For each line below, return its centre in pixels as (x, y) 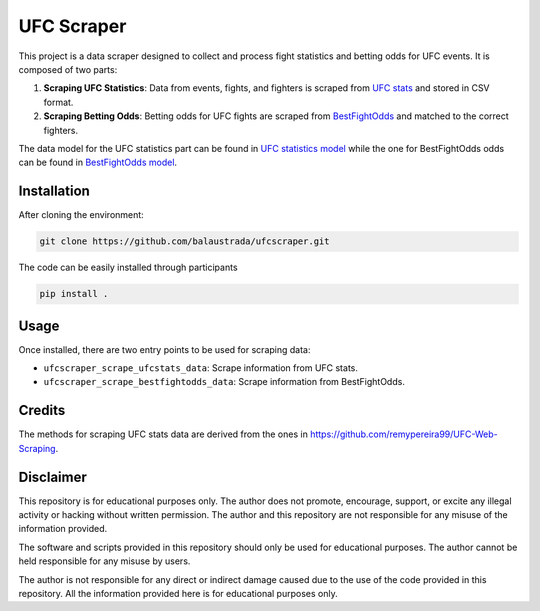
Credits (42, 410)
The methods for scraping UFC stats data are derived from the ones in (163, 434)
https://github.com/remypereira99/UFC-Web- (404, 434)
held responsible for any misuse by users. (104, 561)
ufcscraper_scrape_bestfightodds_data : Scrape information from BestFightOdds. (224, 382)
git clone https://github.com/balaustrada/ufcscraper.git (184, 241)
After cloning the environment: (81, 215)
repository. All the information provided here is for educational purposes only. (178, 593)
